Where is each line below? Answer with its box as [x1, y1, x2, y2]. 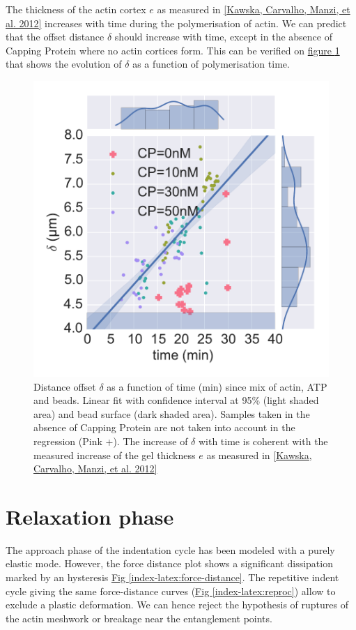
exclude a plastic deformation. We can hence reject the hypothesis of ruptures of [6, 597, 349, 612]
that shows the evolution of [6, 57, 122, 71]
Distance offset [33, 379, 96, 393]
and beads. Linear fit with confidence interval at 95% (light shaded [33, 393, 319, 407]
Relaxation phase [6, 502, 174, 530]
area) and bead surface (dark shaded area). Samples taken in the [33, 406, 310, 421]
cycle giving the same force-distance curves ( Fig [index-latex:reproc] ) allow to [6, 583, 336, 598]
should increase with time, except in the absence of [114, 29, 332, 44]
